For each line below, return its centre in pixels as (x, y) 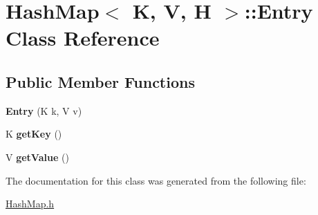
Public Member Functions (100, 81)
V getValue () (37, 157)
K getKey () (34, 134)
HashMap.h (30, 204)
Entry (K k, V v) (44, 110)
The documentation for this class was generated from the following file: (156, 180)
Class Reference (83, 38)
